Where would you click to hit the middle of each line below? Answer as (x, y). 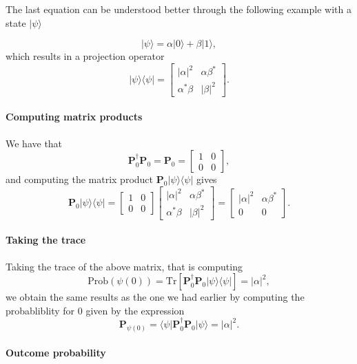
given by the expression (135, 310)
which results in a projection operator (85, 56)
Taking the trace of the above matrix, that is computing (124, 266)
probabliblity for (40, 310)
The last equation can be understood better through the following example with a (178, 9)
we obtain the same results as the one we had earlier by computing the (155, 297)
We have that (34, 143)
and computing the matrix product (80, 179)
